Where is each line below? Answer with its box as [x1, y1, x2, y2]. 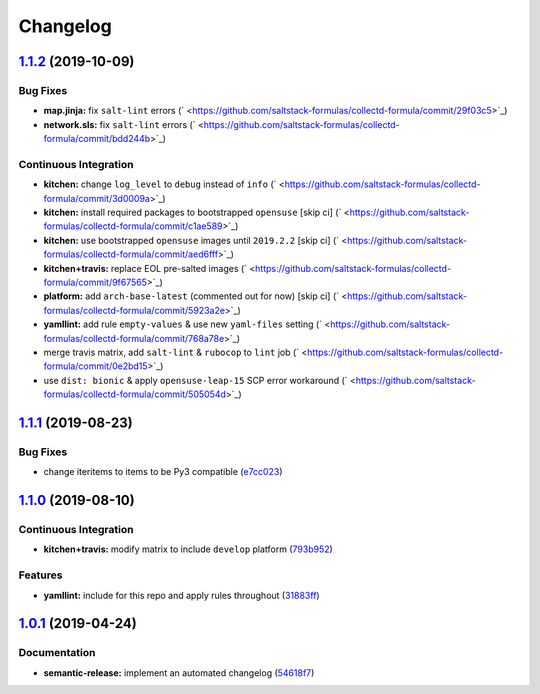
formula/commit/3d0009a [43, 192, 150, 204]
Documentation [18, 646, 96, 660]
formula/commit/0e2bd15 [43, 360, 149, 372]
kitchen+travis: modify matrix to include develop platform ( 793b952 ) [43, 543, 334, 555]
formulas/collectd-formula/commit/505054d [43, 388, 227, 400]
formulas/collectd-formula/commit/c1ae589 [43, 220, 223, 232]
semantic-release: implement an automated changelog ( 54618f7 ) [43, 666, 315, 679]
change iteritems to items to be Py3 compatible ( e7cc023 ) [43, 466, 283, 478]
